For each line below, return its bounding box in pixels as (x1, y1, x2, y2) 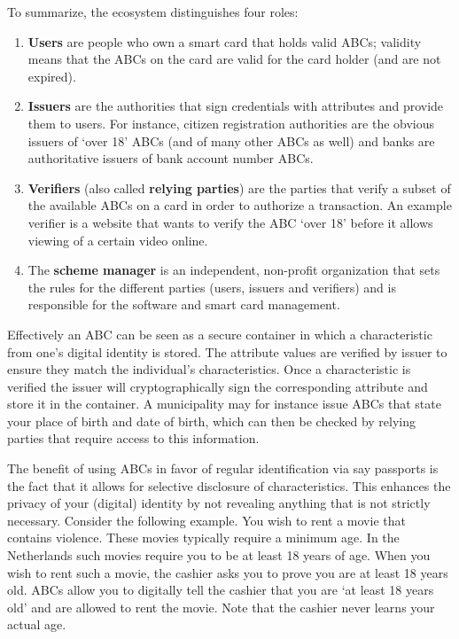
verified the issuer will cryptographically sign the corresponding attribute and (7, 377, 428, 395)
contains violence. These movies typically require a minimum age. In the (7, 528, 400, 547)
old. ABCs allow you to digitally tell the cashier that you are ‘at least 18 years (7, 581, 434, 599)
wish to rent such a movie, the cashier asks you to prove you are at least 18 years (7, 563, 448, 581)
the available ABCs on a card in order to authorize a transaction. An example (27, 196, 452, 214)
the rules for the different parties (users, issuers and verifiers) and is (27, 277, 396, 296)
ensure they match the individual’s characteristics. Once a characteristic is (7, 360, 411, 378)
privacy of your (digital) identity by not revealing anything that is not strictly (7, 494, 431, 512)
